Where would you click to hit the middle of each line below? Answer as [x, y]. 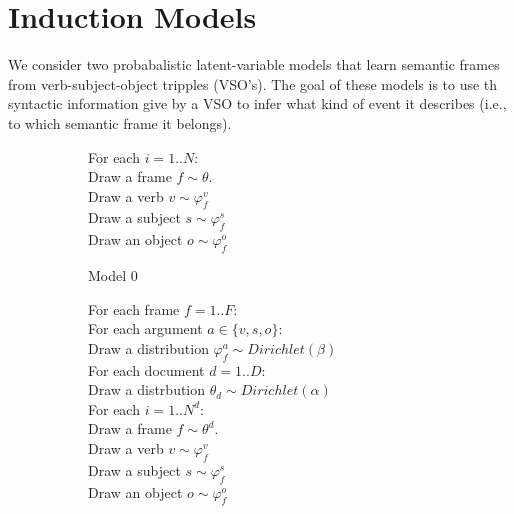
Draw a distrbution [147, 389]
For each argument [145, 328]
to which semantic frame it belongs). [120, 122]
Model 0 [113, 275]
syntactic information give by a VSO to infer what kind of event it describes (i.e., [257, 103]
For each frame [134, 308]
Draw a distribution [148, 347]
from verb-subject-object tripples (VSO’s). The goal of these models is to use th [253, 83]
